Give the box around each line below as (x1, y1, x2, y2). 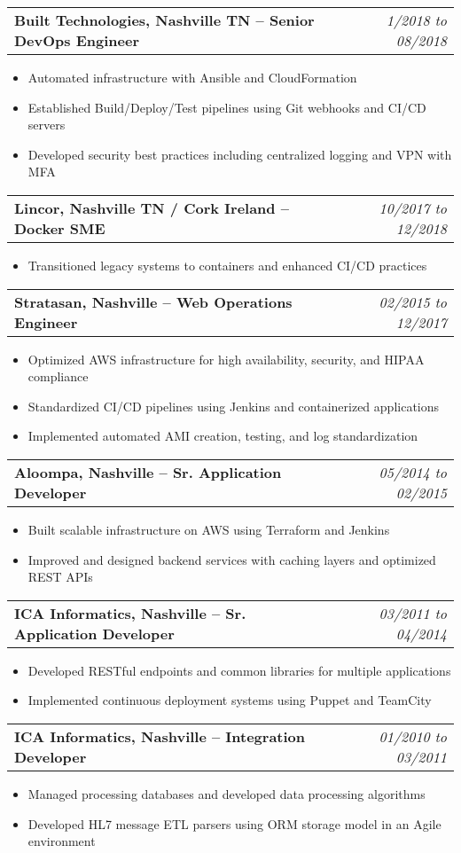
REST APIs (27, 567, 93, 586)
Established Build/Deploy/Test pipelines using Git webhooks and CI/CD (27, 98, 426, 116)
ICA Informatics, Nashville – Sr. (14, 602, 246, 623)
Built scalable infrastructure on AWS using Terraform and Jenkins (27, 520, 390, 538)
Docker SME (14, 217, 105, 239)
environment (27, 832, 96, 850)
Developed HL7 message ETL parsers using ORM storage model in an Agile (27, 814, 441, 833)
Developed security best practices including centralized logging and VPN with (27, 145, 452, 163)
